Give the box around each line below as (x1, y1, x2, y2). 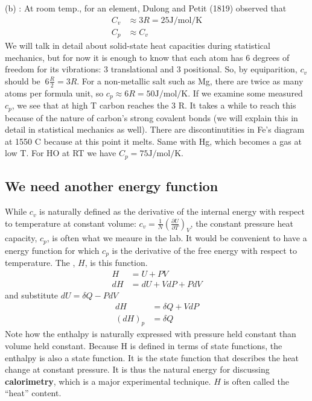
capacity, (5, 232, 37, 244)
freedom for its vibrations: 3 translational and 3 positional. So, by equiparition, (5, 63, 298, 75)
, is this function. (84, 256, 148, 269)
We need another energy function (5, 177, 218, 195)
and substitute (5, 289, 59, 302)
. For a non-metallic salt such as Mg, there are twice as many (77, 74, 304, 87)
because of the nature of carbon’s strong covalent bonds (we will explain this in (5, 111, 298, 124)
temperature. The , (5, 256, 75, 269)
